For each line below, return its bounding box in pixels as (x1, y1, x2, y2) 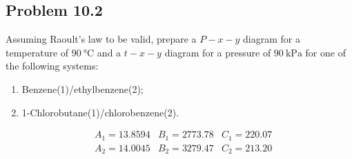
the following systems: (6, 59, 99, 73)
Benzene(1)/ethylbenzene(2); (21, 81, 144, 96)
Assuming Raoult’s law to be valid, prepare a (6, 32, 197, 46)
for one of (305, 45, 346, 59)
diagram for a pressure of (164, 45, 271, 59)
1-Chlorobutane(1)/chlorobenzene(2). (21, 105, 179, 119)
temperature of (6, 45, 69, 59)
